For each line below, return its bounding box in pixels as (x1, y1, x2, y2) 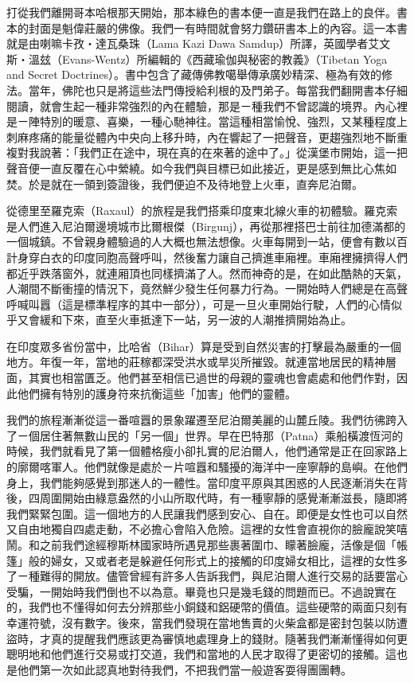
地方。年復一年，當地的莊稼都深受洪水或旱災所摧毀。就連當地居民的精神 (6, 353, 385, 370)
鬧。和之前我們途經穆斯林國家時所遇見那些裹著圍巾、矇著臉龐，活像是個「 (6, 537, 396, 552)
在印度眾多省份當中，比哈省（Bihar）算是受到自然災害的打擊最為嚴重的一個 (6, 338, 402, 354)
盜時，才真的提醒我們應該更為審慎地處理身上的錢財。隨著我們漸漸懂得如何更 (6, 630, 408, 646)
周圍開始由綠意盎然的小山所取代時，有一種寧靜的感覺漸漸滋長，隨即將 (39, 490, 408, 506)
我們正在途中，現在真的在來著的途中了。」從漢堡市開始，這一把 (78, 144, 408, 161)
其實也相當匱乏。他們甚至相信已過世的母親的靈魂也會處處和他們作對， (28, 369, 396, 386)
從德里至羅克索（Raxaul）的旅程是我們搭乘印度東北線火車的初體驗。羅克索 (6, 202, 398, 219)
